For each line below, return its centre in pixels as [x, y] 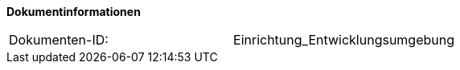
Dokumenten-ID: [59, 40]
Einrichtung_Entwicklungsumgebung [344, 40]
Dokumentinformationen [74, 12]
